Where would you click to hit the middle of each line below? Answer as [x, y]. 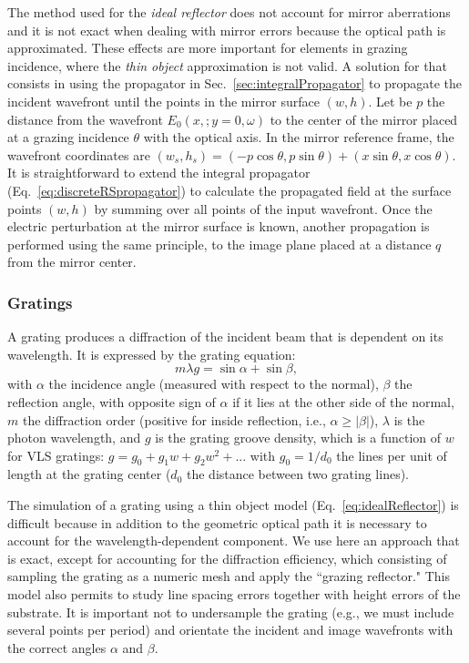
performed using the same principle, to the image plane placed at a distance [219, 244]
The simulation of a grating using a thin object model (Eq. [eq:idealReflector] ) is [233, 505]
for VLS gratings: [56, 455]
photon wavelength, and [74, 438]
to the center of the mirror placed [364, 119]
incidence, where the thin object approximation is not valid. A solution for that [227, 65]
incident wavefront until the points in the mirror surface [163, 101]
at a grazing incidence [68, 137]
